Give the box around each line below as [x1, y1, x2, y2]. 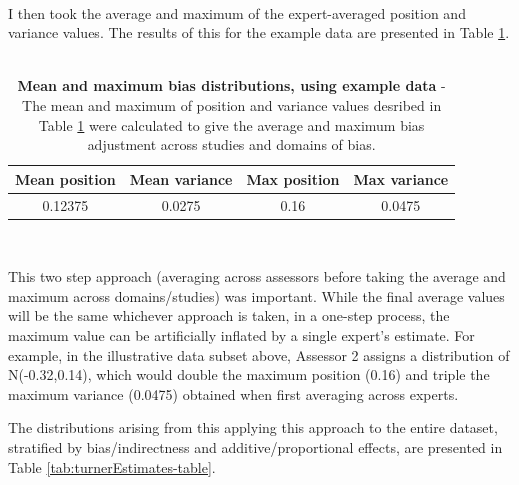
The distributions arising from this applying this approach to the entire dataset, [8, 417, 498, 438]
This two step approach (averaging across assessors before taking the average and [8, 266, 506, 287]
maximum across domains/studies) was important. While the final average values [8, 285, 505, 306]
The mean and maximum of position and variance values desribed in [22, 94, 442, 115]
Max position [246, 168, 340, 189]
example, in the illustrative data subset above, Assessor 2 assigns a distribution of [8, 344, 510, 365]
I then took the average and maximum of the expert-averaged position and [8, 2, 466, 23]
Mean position [15, 168, 116, 189]
